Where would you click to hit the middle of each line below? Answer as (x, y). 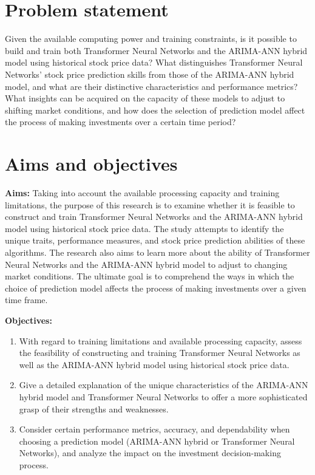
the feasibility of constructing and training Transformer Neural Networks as (160, 353)
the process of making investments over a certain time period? (120, 122)
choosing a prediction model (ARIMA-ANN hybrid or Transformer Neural (157, 441)
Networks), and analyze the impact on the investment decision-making (150, 453)
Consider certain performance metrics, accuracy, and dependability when (154, 429)
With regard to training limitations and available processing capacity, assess (161, 340)
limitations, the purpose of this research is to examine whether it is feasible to (150, 204)
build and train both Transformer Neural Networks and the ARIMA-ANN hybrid (156, 50)
